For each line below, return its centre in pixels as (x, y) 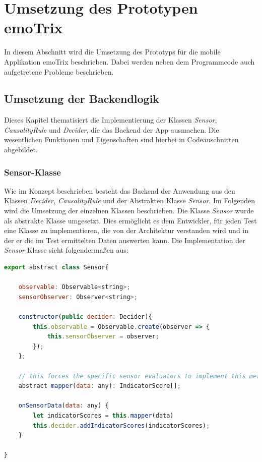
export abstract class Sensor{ (56, 268)
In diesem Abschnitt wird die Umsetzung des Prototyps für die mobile (112, 52)
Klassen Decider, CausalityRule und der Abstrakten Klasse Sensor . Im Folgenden (129, 200)
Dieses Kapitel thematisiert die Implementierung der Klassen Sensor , (111, 120)
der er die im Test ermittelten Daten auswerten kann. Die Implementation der (125, 240)
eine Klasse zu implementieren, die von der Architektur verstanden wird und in (126, 230)
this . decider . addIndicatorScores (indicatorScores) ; (121, 425)
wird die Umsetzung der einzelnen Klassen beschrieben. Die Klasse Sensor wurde (129, 211)
